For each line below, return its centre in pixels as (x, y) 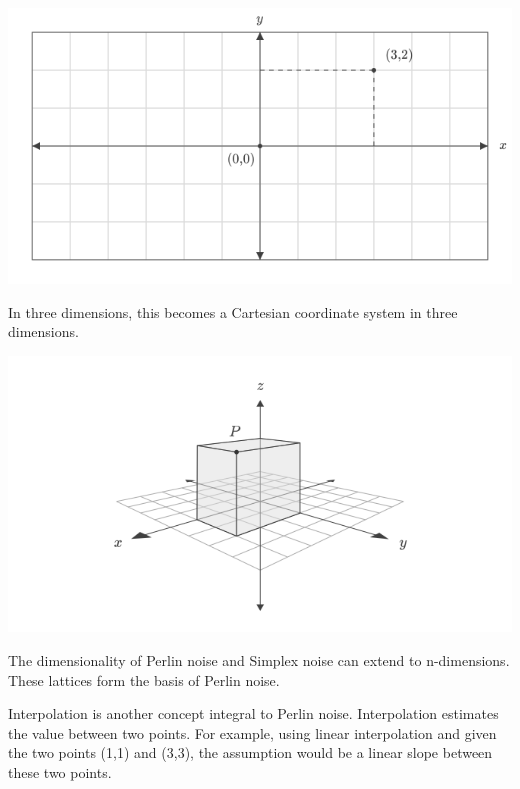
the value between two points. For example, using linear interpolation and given (252, 732)
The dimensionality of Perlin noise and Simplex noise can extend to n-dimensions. (259, 659)
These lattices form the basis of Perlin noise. (144, 679)
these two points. (60, 771)
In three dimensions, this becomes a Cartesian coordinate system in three (233, 311)
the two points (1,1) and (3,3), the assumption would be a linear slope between (250, 752)
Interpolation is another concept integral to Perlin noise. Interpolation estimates (253, 713)
